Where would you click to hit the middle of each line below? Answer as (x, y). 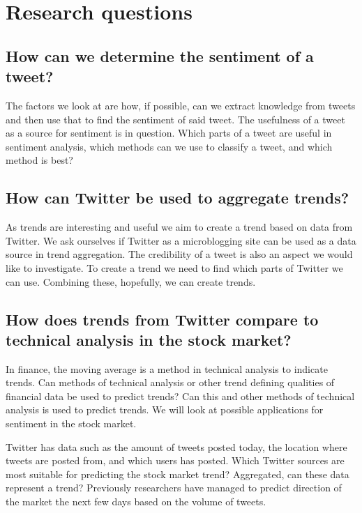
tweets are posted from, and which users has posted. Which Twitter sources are (175, 460)
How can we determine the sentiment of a (160, 55)
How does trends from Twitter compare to (162, 319)
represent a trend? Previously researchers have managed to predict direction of (174, 488)
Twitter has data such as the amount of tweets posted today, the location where (176, 446)
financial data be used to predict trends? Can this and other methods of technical (180, 396)
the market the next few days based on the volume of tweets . (136, 501)
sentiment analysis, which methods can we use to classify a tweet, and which (169, 146)
